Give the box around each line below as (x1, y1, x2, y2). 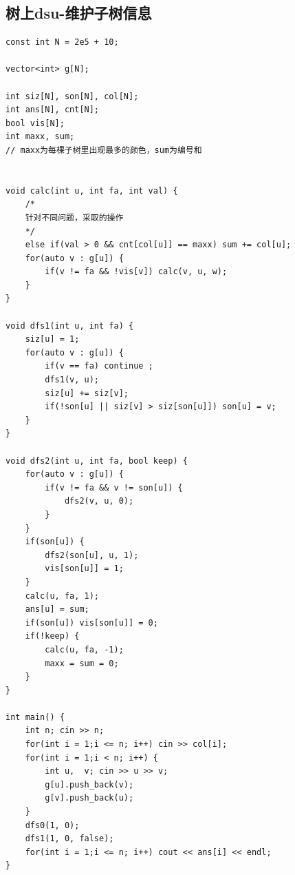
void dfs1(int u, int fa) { (6, 320, 134, 331)
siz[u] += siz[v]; (45, 388, 129, 398)
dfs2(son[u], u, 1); (45, 550, 139, 560)
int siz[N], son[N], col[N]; (6, 91, 139, 101)
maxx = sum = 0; (45, 658, 119, 668)
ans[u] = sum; (25, 604, 89, 615)
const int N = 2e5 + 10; (6, 37, 119, 48)
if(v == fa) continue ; (45, 361, 153, 371)
